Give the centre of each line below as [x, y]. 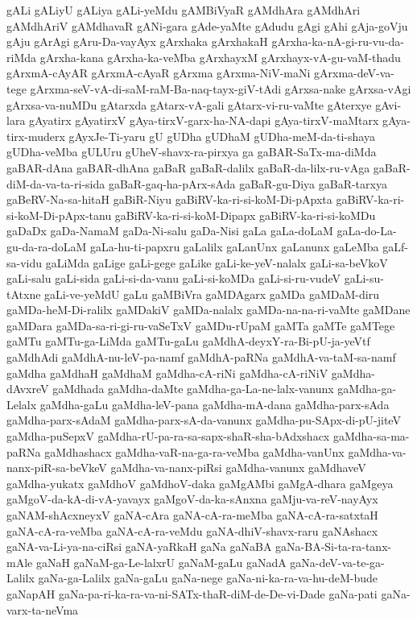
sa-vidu [25, 262]
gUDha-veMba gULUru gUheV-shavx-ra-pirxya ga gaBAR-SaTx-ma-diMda [192, 152]
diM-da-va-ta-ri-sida [56, 183]
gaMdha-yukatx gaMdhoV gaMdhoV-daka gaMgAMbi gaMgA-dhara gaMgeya [200, 483]
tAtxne [24, 294]
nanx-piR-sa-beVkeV [57, 468]
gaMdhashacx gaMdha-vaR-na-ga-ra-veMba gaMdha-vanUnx [194, 451]
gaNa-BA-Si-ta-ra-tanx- [334, 546]
